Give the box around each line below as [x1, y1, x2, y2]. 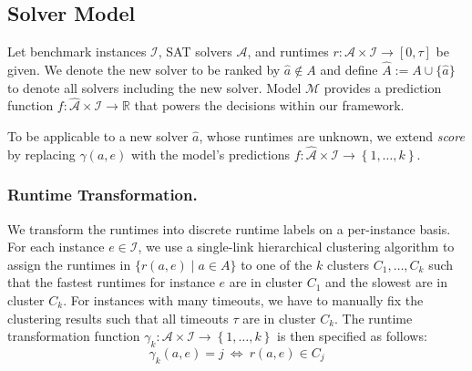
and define [320, 60, 378, 79]
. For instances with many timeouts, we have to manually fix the [63, 291, 424, 310]
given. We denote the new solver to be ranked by [7, 60, 281, 79]
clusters [326, 254, 370, 273]
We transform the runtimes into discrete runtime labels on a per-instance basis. [7, 219, 451, 238]
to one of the [241, 254, 313, 273]
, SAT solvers [158, 42, 232, 61]
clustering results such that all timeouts [7, 308, 229, 327]
